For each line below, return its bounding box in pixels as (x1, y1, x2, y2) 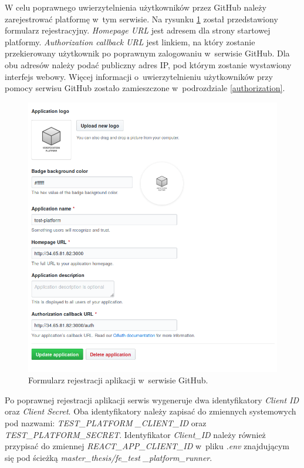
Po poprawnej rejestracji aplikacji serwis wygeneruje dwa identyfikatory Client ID (5, 393, 299, 406)
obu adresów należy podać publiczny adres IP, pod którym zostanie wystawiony (5, 58, 292, 71)
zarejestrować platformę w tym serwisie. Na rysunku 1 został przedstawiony (5, 12, 278, 25)
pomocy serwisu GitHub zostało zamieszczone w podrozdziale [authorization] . (5, 82, 285, 94)
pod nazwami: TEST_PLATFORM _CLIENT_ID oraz (5, 417, 207, 429)
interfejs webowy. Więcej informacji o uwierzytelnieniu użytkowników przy (5, 70, 273, 82)
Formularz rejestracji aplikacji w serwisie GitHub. (28, 374, 208, 386)
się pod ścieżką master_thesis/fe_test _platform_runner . (5, 451, 212, 463)
